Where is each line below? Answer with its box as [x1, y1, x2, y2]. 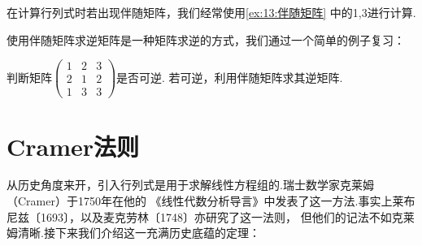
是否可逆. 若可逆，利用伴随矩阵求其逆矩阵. [116, 68, 343, 85]
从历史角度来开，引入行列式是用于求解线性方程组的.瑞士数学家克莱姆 [7, 176, 374, 193]
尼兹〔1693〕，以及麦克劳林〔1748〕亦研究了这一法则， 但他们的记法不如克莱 [7, 208, 415, 225]
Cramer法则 [7, 129, 140, 162]
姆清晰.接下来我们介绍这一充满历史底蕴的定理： [7, 224, 260, 241]
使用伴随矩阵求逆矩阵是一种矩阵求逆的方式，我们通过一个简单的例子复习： [7, 31, 405, 48]
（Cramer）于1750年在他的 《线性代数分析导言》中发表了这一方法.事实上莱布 [7, 192, 415, 209]
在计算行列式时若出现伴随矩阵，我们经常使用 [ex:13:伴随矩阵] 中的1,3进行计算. [7, 4, 416, 20]
